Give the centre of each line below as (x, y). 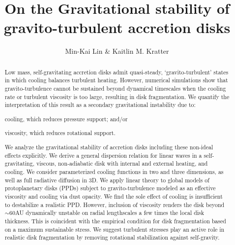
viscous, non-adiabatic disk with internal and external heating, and (122, 163)
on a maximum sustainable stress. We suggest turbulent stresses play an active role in (115, 229)
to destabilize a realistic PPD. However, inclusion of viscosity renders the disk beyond (115, 204)
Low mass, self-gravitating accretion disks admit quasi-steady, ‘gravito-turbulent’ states (117, 72)
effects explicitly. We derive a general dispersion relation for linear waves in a (103, 155)
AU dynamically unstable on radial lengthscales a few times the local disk (110, 213)
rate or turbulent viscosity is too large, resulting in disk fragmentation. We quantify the (117, 96)
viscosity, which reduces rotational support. (60, 133)
